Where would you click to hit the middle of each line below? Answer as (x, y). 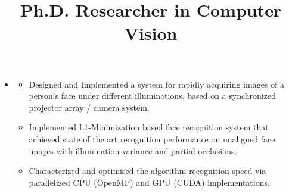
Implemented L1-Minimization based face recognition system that (149, 127)
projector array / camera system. (89, 107)
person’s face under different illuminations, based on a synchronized (152, 96)
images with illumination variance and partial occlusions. (133, 150)
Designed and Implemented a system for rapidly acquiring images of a (156, 84)
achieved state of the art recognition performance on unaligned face (152, 138)
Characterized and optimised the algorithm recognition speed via (147, 171)
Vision (151, 33)
